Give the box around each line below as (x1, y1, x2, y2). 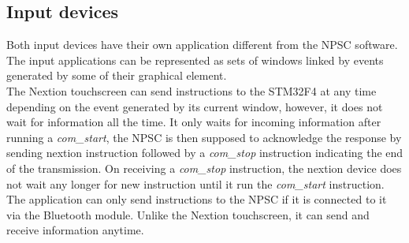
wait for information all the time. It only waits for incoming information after (6, 114, 381, 130)
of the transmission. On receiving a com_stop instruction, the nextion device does (6, 159, 402, 176)
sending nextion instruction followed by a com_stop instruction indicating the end (6, 144, 403, 161)
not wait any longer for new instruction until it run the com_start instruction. (6, 175, 385, 192)
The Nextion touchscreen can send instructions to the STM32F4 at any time (6, 82, 377, 99)
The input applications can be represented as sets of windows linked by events (6, 51, 384, 68)
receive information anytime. (6, 222, 144, 238)
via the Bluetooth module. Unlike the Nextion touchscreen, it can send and (6, 206, 370, 222)
